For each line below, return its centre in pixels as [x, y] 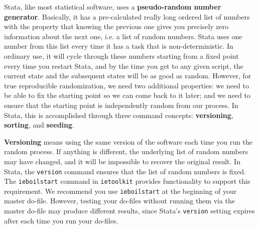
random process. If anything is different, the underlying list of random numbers [126, 151]
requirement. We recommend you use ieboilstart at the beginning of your [120, 191]
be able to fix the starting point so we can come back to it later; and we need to [127, 95]
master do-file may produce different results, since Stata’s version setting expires [129, 211]
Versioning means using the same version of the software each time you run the [128, 141]
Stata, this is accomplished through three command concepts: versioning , [119, 115]
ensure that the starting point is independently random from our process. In [121, 105]
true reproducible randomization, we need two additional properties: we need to [126, 85]
